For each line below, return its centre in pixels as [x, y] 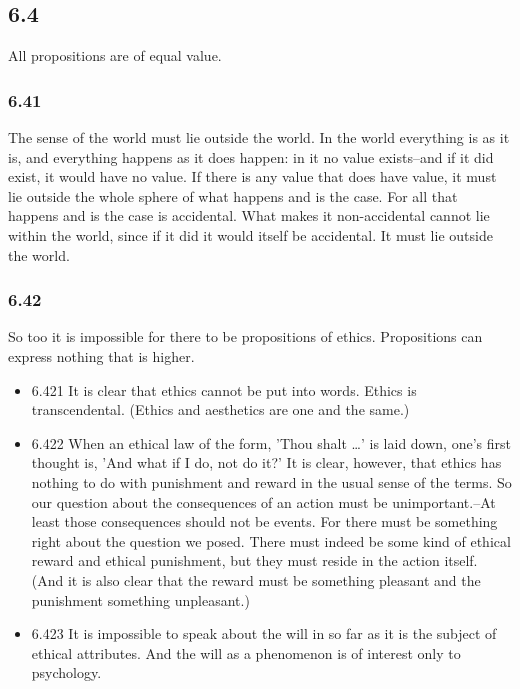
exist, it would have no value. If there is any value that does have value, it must [252, 176]
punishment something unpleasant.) [140, 599]
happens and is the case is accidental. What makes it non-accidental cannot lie [249, 215]
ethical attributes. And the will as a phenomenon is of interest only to [246, 652]
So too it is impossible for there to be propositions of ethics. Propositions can [245, 336]
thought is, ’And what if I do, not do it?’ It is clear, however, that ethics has [266, 462]
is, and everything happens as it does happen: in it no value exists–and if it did [251, 156]
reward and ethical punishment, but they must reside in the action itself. [254, 560]
